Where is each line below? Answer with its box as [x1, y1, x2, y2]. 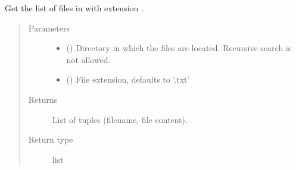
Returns [28, 93, 58, 105]
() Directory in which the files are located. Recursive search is [66, 42, 292, 54]
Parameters [28, 21, 70, 34]
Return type [28, 133, 73, 146]
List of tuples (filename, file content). [52, 113, 188, 125]
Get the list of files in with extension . [5, 2, 144, 14]
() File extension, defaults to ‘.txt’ [66, 73, 190, 86]
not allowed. [66, 53, 111, 65]
